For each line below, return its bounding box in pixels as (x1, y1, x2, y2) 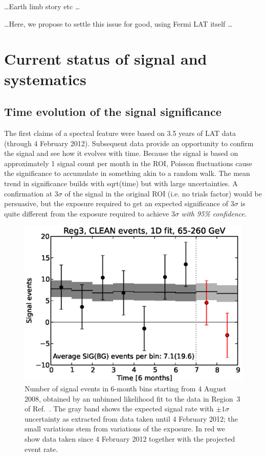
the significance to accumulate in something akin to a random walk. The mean (4, 168, 250, 179)
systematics (4, 68, 86, 89)
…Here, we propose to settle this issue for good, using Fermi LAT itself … (4, 18, 233, 29)
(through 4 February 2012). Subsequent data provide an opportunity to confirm (4, 137, 254, 148)
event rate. (25, 443, 58, 454)
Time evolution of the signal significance (4, 104, 221, 120)
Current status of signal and (4, 48, 207, 69)
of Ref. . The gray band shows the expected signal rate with (25, 403, 214, 414)
